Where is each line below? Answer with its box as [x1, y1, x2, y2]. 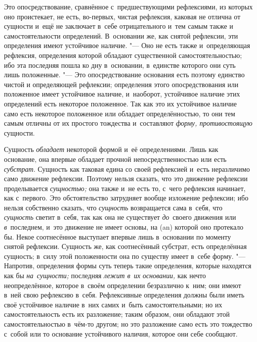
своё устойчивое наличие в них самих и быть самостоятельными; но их [4, 299, 222, 309]
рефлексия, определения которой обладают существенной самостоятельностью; [4, 49, 242, 60]
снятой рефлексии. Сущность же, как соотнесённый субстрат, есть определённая [4, 241, 247, 251]
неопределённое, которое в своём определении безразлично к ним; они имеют [4, 280, 241, 290]
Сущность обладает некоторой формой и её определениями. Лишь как [4, 144, 218, 154]
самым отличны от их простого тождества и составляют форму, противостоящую [4, 118, 253, 128]
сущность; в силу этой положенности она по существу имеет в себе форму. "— [4, 250, 246, 261]
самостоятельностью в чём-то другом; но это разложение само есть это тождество [4, 319, 253, 329]
